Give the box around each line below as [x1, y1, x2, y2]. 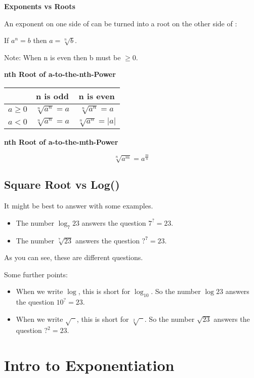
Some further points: [4, 269, 68, 279]
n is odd [35, 90, 69, 102]
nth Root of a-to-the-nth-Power [4, 69, 116, 79]
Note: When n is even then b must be [4, 52, 121, 62]
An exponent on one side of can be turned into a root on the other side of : [4, 18, 237, 28]
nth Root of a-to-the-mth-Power [4, 137, 118, 147]
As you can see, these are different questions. [4, 252, 143, 263]
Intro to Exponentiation [4, 355, 175, 375]
